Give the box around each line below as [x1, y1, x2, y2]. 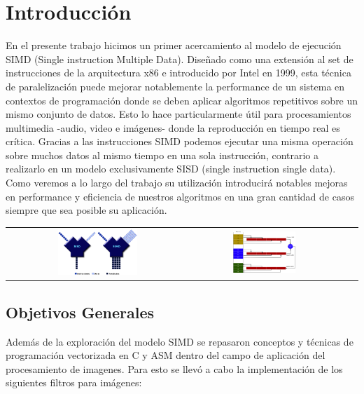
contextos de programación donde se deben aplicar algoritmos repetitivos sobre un [6, 93, 358, 107]
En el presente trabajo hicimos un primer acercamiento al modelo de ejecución [6, 38, 342, 53]
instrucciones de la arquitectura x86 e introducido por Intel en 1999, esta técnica [6, 65, 351, 80]
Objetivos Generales [6, 301, 155, 322]
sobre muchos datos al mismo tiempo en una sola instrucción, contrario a [6, 147, 319, 162]
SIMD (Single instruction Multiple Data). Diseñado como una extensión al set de [6, 51, 353, 66]
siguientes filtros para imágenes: [6, 375, 142, 390]
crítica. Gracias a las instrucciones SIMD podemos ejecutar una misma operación [6, 134, 353, 149]
